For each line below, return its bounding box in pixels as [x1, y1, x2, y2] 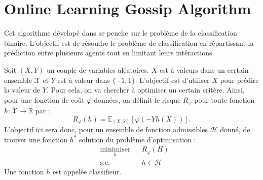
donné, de [220, 124, 250, 135]
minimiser [100, 146, 131, 154]
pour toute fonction [194, 94, 255, 105]
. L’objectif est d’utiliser [135, 74, 210, 85]
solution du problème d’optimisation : [79, 134, 196, 144]
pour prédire [220, 74, 259, 85]
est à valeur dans [57, 74, 110, 85]
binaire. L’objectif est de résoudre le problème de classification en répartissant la [4, 37, 254, 48]
